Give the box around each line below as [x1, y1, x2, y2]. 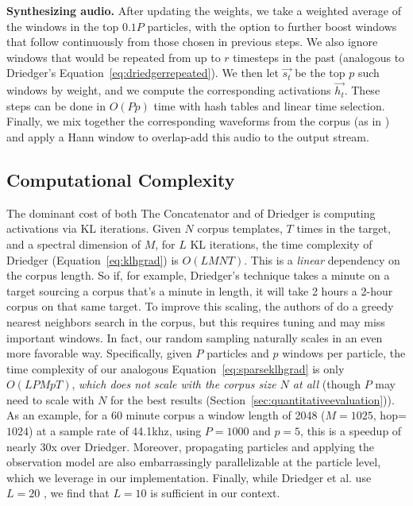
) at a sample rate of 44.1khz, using [29, 423, 202, 439]
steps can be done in [6, 97, 106, 114]
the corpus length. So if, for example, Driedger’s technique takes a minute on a [6, 267, 390, 284]
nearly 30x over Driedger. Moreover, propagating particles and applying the [6, 438, 375, 454]
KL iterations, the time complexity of [190, 235, 372, 252]
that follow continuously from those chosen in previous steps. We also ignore [6, 33, 378, 50]
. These [344, 82, 380, 98]
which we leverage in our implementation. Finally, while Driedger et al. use [6, 469, 372, 485]
